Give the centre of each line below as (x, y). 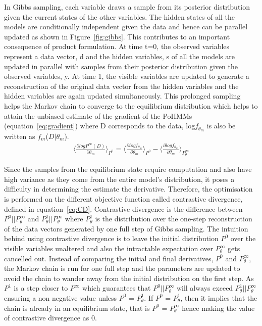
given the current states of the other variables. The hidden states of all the (120, 16)
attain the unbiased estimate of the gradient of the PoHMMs (98, 115)
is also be (221, 126)
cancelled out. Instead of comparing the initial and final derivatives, (109, 258)
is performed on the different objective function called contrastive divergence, (123, 199)
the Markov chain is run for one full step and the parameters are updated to (122, 268)
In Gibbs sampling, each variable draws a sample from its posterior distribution (127, 7)
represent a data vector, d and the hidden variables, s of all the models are (120, 56)
